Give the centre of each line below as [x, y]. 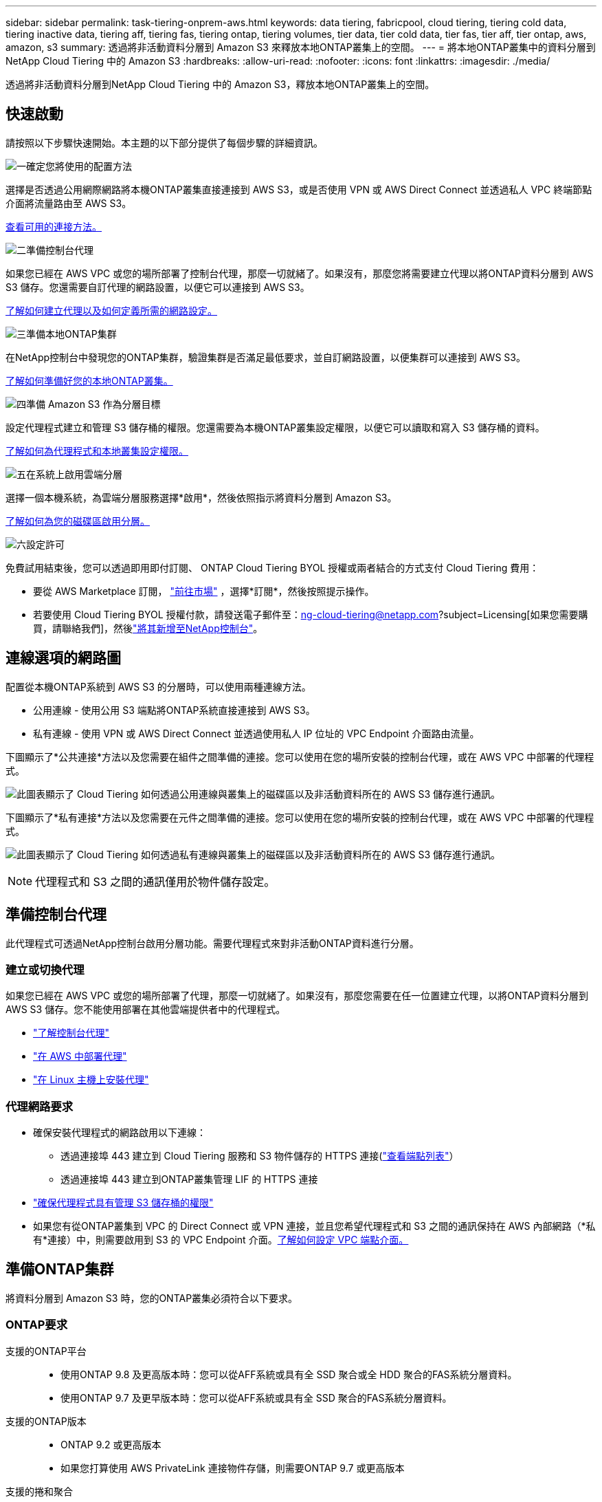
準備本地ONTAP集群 [71, 334]
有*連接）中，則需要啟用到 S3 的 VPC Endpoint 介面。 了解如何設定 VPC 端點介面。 [221, 1240]
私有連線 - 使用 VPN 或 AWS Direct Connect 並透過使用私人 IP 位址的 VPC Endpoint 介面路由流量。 [256, 733]
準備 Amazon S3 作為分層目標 [93, 404]
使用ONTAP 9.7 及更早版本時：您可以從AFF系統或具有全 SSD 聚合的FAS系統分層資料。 [256, 1397]
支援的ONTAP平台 [46, 1351]
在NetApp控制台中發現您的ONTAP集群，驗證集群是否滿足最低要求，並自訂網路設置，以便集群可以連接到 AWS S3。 [266, 357]
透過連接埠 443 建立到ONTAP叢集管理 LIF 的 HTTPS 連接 [189, 1179]
